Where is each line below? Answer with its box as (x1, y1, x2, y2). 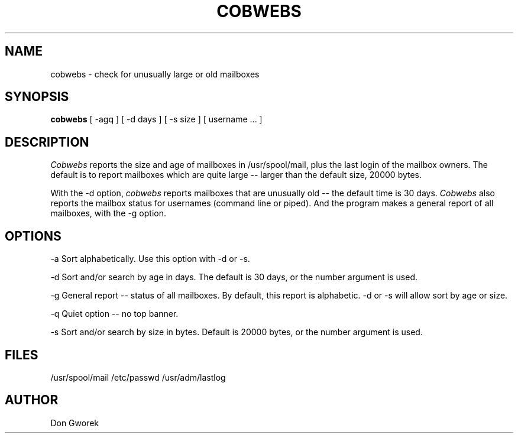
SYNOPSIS (5, 89, 69, 105)
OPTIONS (5, 228, 61, 244)
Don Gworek (50, 417, 99, 428)
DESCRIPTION (5, 134, 89, 150)
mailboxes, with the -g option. (50, 208, 167, 219)
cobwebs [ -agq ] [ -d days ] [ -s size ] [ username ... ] (50, 114, 263, 125)
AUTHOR (5, 392, 59, 408)
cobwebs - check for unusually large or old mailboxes (50, 69, 260, 79)
